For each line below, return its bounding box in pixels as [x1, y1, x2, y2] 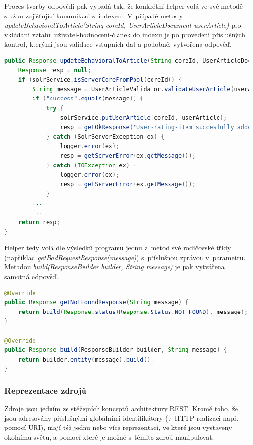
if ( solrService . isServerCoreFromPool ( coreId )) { [18, 76, 182, 83]
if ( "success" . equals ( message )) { [32, 95, 144, 102]
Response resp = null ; [18, 66, 92, 74]
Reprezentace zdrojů [4, 384, 86, 396]
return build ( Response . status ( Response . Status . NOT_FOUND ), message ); [18, 308, 248, 315]
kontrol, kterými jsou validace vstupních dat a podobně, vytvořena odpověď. [4, 39, 232, 49]
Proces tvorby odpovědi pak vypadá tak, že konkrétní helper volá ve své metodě [4, 1, 243, 11]
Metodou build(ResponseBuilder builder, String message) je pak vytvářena [4, 262, 225, 272]
